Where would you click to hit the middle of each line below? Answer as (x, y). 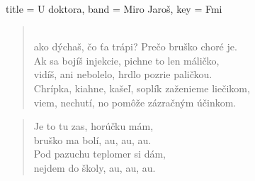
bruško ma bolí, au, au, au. (92, 139)
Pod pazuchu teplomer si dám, (100, 154)
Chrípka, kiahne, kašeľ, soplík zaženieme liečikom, (142, 88)
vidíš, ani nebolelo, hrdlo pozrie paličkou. (123, 74)
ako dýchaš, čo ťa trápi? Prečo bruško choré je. (135, 46)
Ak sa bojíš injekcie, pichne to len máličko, (126, 60)
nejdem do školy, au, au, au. (95, 167)
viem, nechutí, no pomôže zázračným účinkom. (135, 102)
